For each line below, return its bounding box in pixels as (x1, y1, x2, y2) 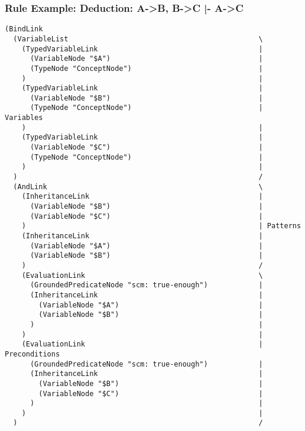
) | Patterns (21, 222, 301, 231)
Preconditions (5, 349, 60, 358)
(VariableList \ (13, 34, 263, 43)
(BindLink (5, 25, 43, 34)
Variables (5, 114, 43, 122)
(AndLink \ (13, 182, 263, 191)
